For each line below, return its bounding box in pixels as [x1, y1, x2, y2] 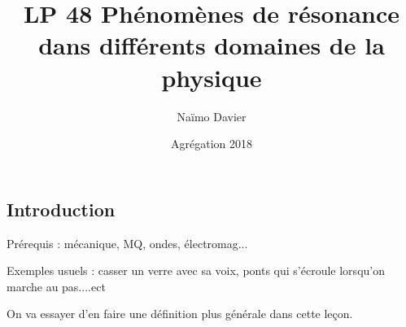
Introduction [7, 196, 116, 221]
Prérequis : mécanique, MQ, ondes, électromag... [7, 234, 248, 251]
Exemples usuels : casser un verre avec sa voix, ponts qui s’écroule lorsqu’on [7, 262, 385, 279]
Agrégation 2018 [171, 135, 252, 152]
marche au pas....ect [7, 277, 106, 294]
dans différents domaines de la [38, 28, 385, 62]
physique [161, 60, 262, 94]
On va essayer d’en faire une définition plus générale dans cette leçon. [7, 305, 353, 322]
